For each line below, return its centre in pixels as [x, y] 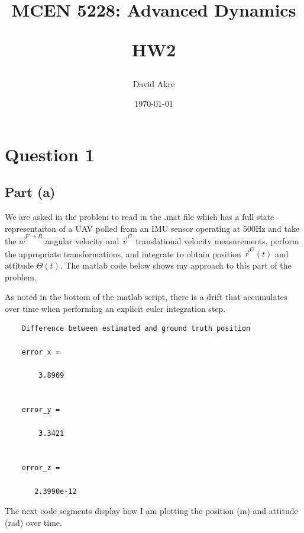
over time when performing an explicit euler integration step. [115, 308]
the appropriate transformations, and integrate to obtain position [123, 253]
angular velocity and [82, 241]
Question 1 [50, 154]
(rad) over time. [33, 522]
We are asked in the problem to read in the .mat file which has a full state [140, 217]
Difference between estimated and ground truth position [136, 329]
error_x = [41, 352]
